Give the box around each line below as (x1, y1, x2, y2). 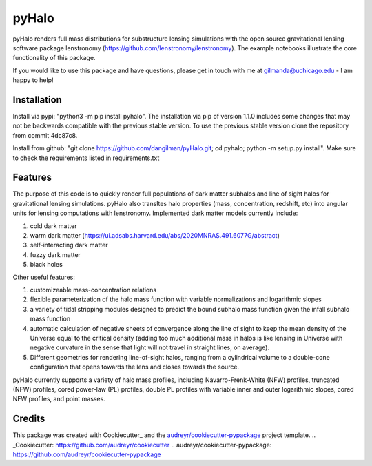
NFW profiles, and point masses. (12, 395, 106, 403)
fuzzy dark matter (30, 250, 81, 259)
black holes (30, 261, 63, 269)
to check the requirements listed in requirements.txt (12, 154, 160, 162)
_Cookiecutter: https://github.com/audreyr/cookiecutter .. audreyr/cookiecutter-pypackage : (12, 440, 272, 449)
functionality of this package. (12, 54, 96, 62)
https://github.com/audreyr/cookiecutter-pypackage (12, 450, 161, 458)
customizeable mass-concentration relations (30, 286, 157, 294)
